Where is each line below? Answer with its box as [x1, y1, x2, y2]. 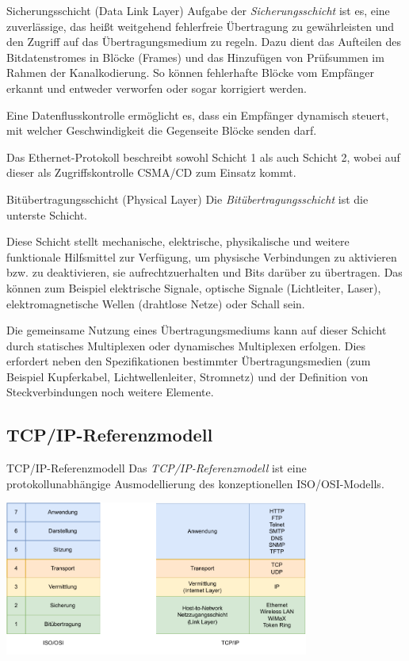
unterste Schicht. [6, 206, 88, 223]
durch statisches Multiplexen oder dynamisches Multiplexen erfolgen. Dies [6, 337, 366, 353]
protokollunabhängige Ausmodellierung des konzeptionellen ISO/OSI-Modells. [6, 475, 384, 491]
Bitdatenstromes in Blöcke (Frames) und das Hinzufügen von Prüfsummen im [6, 48, 384, 65]
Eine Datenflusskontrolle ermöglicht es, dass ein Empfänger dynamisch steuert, [6, 106, 389, 123]
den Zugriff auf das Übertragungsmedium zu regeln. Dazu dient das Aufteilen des [6, 33, 402, 50]
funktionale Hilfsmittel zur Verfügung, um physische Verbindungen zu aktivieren [6, 248, 397, 265]
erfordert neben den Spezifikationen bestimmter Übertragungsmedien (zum [6, 353, 371, 369]
